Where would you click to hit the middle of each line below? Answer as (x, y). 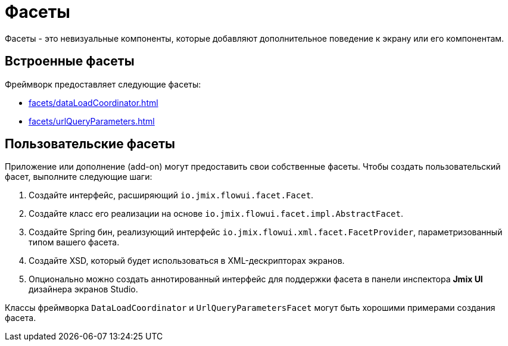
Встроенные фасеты (70, 61)
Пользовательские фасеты (90, 144)
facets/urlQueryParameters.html (92, 121)
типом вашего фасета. (74, 242)
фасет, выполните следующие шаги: (79, 177)
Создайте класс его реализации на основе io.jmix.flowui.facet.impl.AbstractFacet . (216, 214)
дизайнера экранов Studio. (83, 289)
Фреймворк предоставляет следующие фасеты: (103, 84)
